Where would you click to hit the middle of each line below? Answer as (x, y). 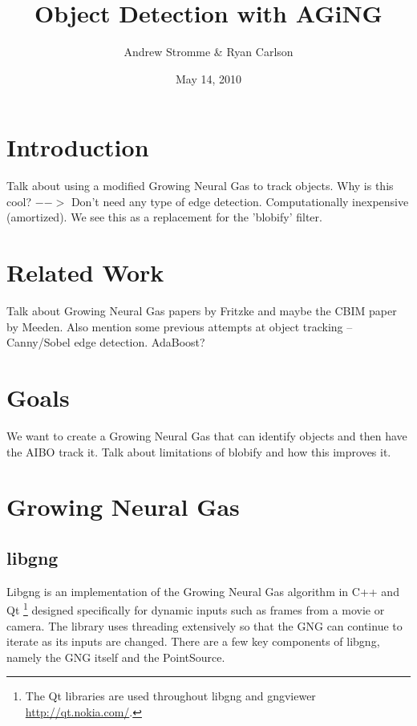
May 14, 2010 (208, 78)
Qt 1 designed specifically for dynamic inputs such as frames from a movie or (196, 609)
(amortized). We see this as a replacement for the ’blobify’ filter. (164, 217)
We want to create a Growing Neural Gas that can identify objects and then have (207, 436)
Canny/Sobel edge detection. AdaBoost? (106, 342)
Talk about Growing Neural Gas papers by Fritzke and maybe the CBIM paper (202, 311)
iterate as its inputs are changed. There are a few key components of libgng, (193, 641)
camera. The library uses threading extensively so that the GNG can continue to (204, 625)
